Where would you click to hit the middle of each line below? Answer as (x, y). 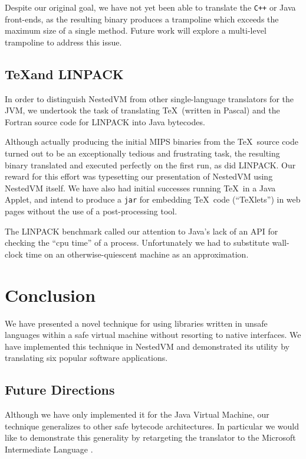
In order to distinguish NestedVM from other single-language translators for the (149, 98)
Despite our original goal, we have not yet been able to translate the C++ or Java (150, 7)
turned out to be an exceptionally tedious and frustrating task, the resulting (142, 153)
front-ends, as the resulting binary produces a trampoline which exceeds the (142, 19)
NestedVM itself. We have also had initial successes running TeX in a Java (140, 188)
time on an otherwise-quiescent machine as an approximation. (137, 254)
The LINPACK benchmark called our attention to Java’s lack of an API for (142, 231)
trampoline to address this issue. (63, 42)
